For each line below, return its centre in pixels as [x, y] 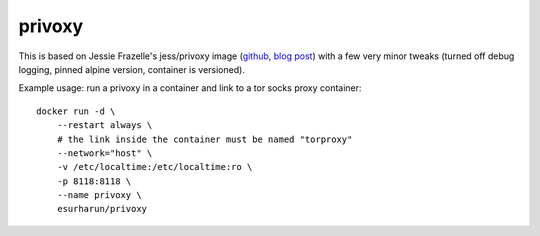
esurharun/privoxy [102, 209]
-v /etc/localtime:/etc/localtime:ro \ [154, 167]
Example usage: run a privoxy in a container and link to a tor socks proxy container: [190, 88]
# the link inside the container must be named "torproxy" [204, 139]
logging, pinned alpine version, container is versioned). [131, 69]
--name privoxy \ [99, 195]
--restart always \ [104, 125]
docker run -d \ [76, 111]
